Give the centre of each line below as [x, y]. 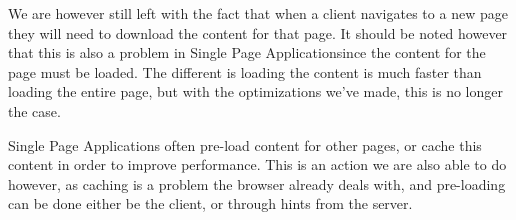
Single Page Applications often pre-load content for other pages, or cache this [245, 144]
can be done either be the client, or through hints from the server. [210, 203]
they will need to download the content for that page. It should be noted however [258, 32]
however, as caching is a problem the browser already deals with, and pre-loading [257, 183]
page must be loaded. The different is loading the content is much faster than [245, 71]
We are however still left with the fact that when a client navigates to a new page [258, 13]
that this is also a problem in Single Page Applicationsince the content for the [247, 52]
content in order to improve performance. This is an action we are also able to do [257, 164]
